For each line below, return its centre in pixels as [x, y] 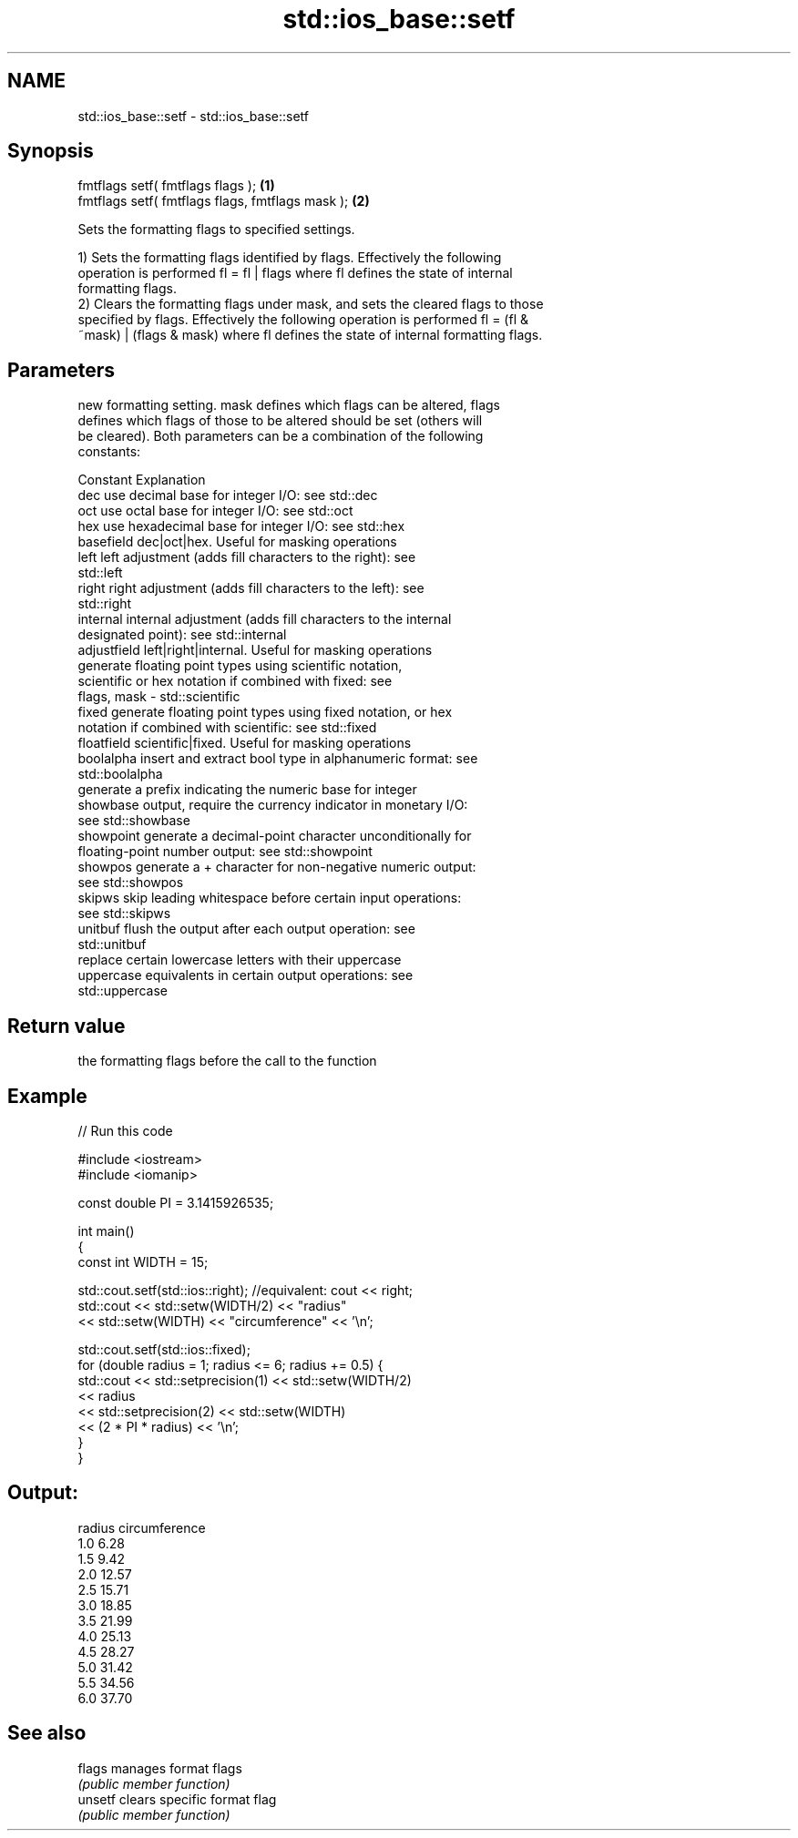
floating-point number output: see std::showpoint [225, 852]
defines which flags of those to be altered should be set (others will [280, 421]
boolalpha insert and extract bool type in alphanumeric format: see [278, 759]
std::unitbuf [112, 945]
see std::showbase [134, 821]
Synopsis [51, 151]
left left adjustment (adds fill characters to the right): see [247, 557]
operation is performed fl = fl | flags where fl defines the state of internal [295, 273]
